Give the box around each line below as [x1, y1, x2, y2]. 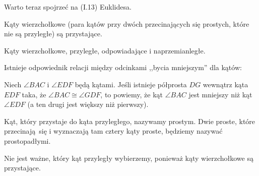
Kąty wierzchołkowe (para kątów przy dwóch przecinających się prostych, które [4, 18, 249, 29]
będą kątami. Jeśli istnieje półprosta [75, 79, 187, 89]
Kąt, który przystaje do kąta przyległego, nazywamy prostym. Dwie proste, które [4, 115, 255, 126]
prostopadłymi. [4, 135, 51, 146]
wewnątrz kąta [203, 79, 248, 89]
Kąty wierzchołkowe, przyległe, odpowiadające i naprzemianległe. [4, 45, 206, 55]
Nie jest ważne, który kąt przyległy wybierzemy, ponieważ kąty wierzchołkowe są [4, 152, 253, 163]
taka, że [22, 89, 46, 99]
